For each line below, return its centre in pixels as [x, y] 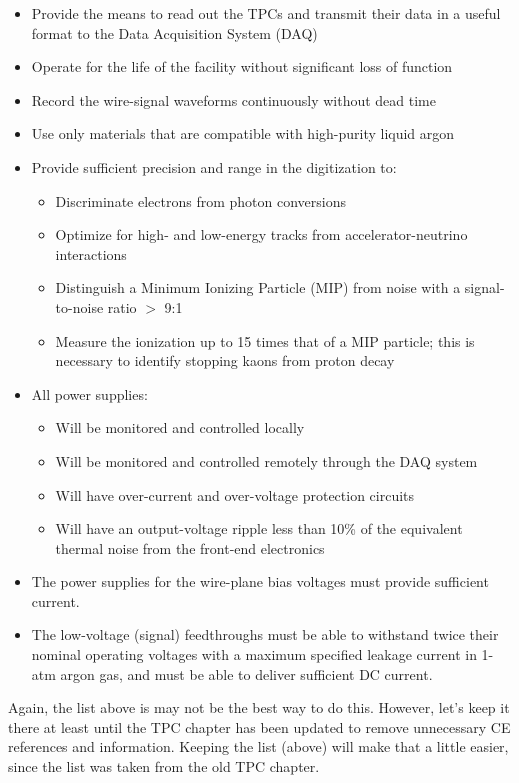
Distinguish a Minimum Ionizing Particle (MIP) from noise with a [258, 287]
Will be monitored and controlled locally [180, 427]
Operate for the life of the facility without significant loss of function [242, 66]
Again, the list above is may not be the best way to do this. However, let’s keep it [259, 707]
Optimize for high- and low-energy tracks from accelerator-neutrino [261, 234]
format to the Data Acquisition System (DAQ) [174, 32]
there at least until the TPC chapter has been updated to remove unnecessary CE [259, 726]
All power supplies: [89, 393]
